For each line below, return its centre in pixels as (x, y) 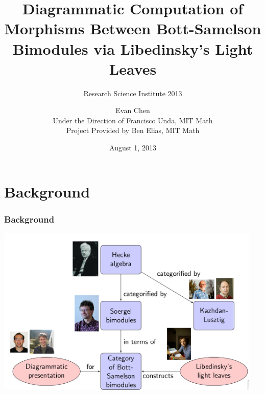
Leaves (133, 68)
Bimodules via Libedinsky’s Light (133, 48)
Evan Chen (133, 110)
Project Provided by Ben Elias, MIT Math (133, 130)
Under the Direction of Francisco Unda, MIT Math (133, 120)
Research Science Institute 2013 (133, 93)
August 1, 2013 (133, 148)
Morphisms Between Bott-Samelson (133, 28)
